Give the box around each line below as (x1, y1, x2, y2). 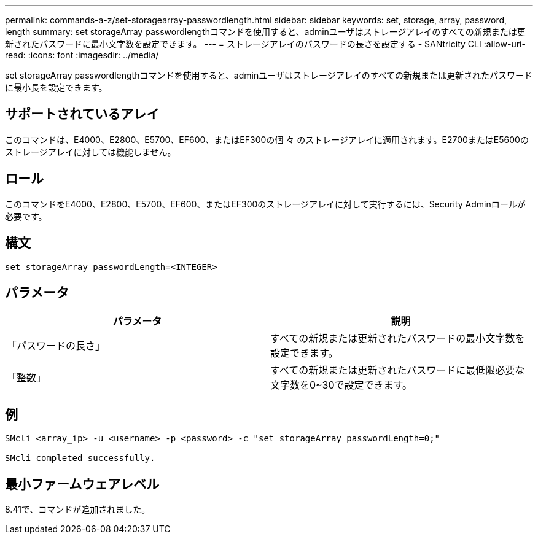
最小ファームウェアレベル (5, 476, 160, 492)
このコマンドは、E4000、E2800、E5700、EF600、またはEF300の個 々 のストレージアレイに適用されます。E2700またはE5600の (5, 134, 529, 145)
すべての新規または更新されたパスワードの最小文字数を (270, 332, 525, 345)
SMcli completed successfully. (5, 453, 155, 463)
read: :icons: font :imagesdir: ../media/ (5, 50, 159, 60)
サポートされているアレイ (5, 106, 160, 122)
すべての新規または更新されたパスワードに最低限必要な (270, 364, 525, 377)
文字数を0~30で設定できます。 (270, 379, 412, 392)
